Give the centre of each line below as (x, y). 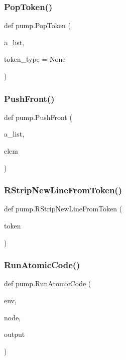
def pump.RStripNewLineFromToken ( (63, 209)
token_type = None (35, 59)
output (15, 334)
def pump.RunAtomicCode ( (48, 283)
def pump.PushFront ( (38, 117)
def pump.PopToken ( (37, 25)
